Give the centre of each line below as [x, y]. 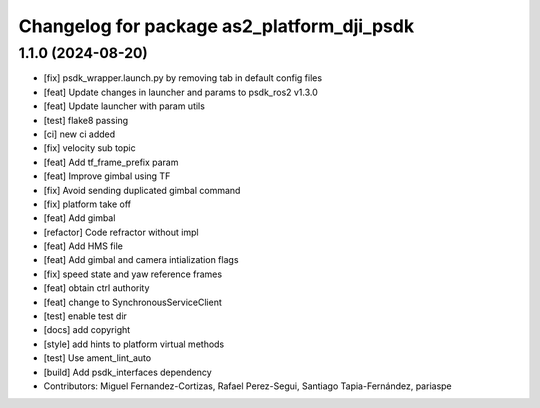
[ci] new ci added [79, 134]
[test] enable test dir [85, 316]
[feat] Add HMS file [83, 246]
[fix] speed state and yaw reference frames [133, 274]
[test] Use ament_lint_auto [97, 358]
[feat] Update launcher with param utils [124, 106]
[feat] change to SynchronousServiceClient [132, 302]
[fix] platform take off [87, 204]
